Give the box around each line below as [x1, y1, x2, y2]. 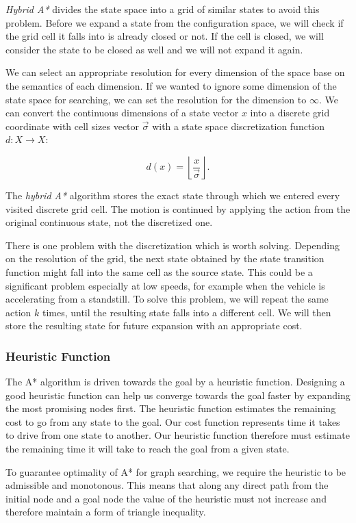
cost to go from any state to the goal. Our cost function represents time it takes [5, 414, 340, 429]
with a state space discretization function [152, 118, 325, 133]
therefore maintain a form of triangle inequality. [5, 505, 206, 519]
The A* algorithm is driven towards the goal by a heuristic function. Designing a [5, 374, 345, 389]
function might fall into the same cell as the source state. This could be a [5, 264, 313, 279]
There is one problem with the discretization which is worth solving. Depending [5, 238, 340, 252]
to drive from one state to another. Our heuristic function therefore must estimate [5, 428, 351, 442]
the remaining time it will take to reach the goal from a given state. [5, 442, 290, 456]
